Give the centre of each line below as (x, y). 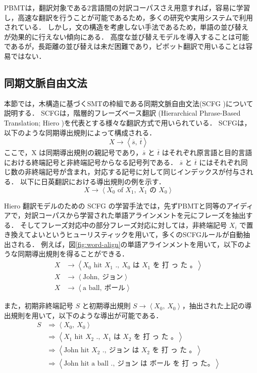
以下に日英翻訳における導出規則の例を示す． (93, 181)
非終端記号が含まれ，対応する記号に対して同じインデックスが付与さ (135, 172)
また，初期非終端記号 (39, 306)
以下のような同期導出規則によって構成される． (80, 132)
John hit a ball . (88, 364)
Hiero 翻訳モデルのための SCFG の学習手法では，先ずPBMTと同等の (115, 205)
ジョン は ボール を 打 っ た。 (166, 364)
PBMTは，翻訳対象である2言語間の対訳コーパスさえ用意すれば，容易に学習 (127, 7)
